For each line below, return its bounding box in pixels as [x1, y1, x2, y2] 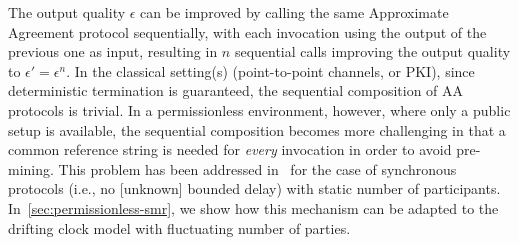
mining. [8, 158, 54, 179]
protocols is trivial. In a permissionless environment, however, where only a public [8, 99, 511, 120]
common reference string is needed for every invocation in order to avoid [8, 139, 452, 160]
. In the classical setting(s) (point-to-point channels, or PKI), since [66, 60, 475, 81]
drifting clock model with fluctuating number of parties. [8, 217, 351, 238]
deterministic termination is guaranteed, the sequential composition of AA [8, 80, 464, 101]
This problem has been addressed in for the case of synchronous [58, 158, 457, 179]
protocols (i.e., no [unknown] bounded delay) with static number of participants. [8, 178, 501, 199]
